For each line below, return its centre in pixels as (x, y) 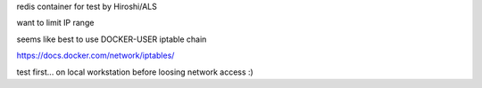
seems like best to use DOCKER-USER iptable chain (112, 39)
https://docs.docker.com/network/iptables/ (96, 56)
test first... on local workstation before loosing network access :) (135, 72)
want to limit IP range (55, 23)
